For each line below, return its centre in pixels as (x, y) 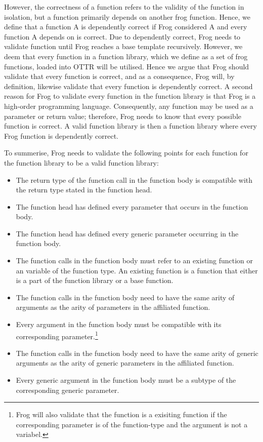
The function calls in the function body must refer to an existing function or (135, 260)
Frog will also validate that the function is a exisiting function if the (121, 414)
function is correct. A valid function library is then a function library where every (130, 126)
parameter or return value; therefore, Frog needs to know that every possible (123, 116)
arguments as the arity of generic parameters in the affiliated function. (125, 363)
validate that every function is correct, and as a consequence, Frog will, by (119, 76)
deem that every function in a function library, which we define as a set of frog (126, 56)
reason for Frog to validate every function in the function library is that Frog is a (130, 96)
